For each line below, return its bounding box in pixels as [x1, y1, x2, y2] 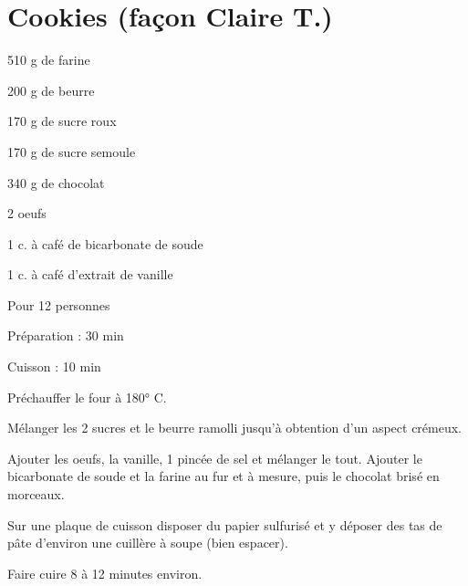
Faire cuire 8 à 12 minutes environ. [7, 563, 203, 582]
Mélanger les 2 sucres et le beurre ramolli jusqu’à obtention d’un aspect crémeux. [7, 418, 462, 437]
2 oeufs [7, 204, 47, 223]
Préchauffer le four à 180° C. [7, 387, 167, 406]
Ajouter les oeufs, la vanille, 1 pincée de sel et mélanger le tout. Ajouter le [7, 448, 422, 467]
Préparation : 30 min [7, 326, 124, 345]
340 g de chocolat [7, 173, 105, 192]
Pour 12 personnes [7, 295, 110, 314]
